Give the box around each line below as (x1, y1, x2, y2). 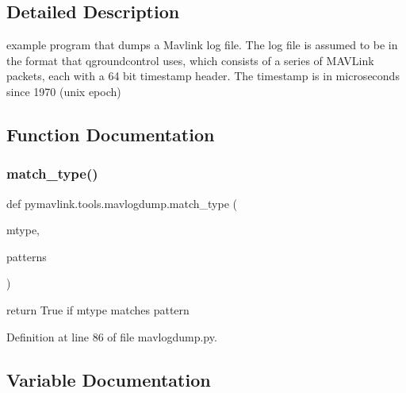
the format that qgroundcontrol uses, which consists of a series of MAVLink (6, 52, 374, 68)
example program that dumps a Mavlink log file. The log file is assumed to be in (6, 37, 398, 53)
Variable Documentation (6, 367, 211, 391)
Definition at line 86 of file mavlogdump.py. (6, 328, 217, 345)
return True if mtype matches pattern (6, 301, 190, 318)
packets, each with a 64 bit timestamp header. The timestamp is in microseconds (6, 67, 400, 84)
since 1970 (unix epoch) (6, 83, 121, 99)
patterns (6, 248, 47, 264)
